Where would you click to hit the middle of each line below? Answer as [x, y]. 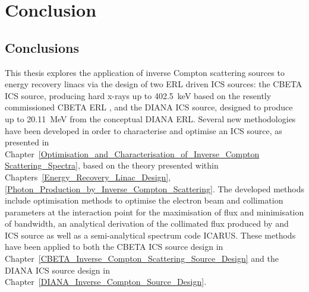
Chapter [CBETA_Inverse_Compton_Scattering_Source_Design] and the [142, 258]
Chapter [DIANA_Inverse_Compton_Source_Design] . [106, 282]
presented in [27, 142]
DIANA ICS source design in [57, 270]
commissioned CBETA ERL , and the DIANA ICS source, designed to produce [149, 107]
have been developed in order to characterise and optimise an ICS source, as [144, 130]
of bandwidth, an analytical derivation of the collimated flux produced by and [147, 223]
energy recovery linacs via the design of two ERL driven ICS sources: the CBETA [154, 84]
